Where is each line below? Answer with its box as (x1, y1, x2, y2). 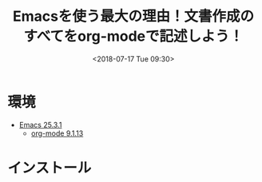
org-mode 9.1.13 (30, 129, 84, 138)
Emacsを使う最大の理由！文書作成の (12, 7, 255, 26)
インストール (7, 159, 92, 176)
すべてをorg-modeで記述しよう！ (22, 27, 244, 45)
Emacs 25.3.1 (18, 120, 62, 129)
